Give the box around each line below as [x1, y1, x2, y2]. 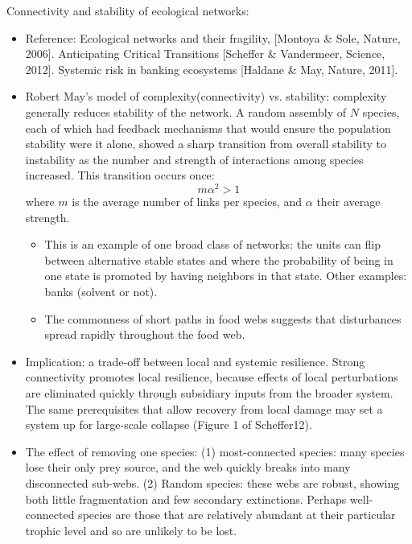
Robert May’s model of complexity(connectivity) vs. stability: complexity [25, 88, 387, 105]
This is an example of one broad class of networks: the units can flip [44, 236, 381, 253]
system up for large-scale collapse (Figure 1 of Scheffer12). [25, 416, 312, 433]
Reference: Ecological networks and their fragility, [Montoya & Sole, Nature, [25, 29, 401, 46]
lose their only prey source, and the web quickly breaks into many [25, 459, 351, 476]
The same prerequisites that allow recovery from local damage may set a [25, 400, 383, 417]
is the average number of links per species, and [72, 193, 303, 210]
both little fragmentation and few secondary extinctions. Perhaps [25, 490, 347, 507]
